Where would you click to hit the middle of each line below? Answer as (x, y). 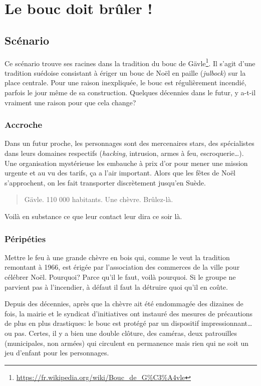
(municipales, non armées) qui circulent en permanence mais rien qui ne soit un (126, 343)
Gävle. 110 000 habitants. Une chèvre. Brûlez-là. (99, 199)
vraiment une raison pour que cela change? (70, 102)
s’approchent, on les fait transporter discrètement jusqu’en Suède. (105, 182)
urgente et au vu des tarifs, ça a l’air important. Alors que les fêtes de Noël (120, 173)
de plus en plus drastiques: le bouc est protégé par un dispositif (102, 323)
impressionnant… (227, 323)
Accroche (24, 125)
